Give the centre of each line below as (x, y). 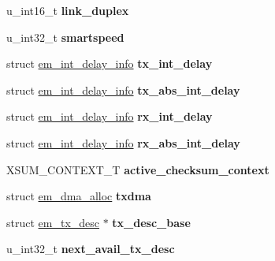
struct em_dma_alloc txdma (79, 196)
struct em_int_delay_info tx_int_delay (110, 63)
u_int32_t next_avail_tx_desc (91, 249)
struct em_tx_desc (53, 222)
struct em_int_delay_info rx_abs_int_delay (123, 142)
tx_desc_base (151, 222)
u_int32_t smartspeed (65, 37)
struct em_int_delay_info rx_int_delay (110, 116)
